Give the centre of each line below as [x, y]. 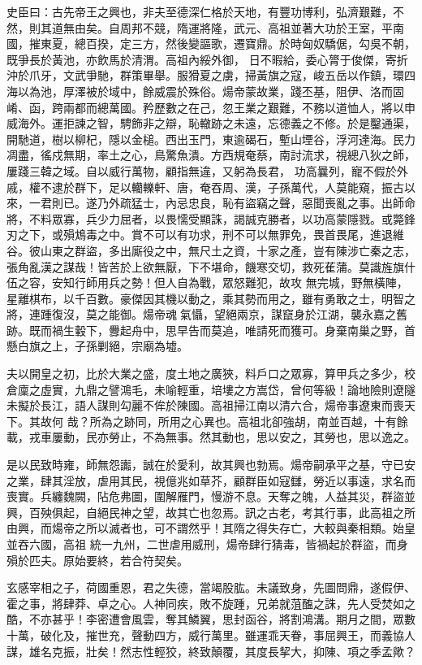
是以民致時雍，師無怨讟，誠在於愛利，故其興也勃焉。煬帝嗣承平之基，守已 [205, 465]
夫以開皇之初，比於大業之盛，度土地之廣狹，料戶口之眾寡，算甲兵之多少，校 [211, 374]
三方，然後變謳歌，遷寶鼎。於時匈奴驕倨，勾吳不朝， [273, 43]
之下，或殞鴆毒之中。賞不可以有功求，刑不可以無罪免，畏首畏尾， [194, 235]
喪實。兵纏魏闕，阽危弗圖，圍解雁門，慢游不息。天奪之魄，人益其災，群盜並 [211, 496]
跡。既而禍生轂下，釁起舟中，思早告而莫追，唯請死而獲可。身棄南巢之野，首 [211, 330]
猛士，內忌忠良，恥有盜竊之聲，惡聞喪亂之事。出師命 [273, 203]
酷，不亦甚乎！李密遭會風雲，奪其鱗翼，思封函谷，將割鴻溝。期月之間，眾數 [211, 619]
